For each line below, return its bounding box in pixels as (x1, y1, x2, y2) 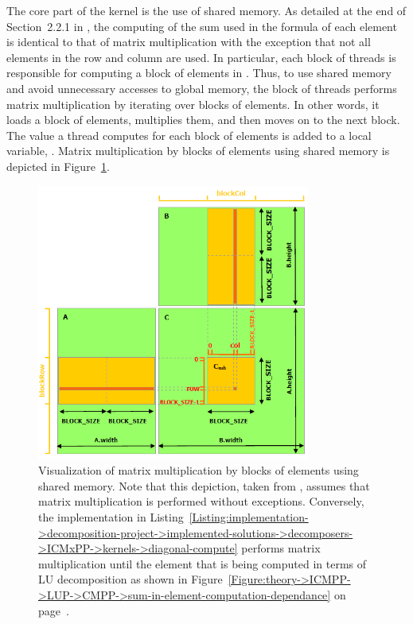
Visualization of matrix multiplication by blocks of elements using (38, 462, 359, 479)
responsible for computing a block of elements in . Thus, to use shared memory (6, 64, 392, 81)
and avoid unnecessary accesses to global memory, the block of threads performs (6, 79, 397, 96)
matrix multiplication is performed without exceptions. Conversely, (38, 493, 364, 510)
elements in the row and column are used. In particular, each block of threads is (6, 48, 396, 65)
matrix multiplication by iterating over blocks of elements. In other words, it (6, 95, 380, 112)
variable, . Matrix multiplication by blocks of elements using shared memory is (6, 142, 390, 159)
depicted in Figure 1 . (6, 157, 110, 174)
